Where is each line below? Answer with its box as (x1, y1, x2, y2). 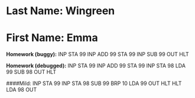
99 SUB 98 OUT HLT (6, 68, 57, 76)
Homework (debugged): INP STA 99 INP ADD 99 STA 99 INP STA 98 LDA (6, 62, 186, 69)
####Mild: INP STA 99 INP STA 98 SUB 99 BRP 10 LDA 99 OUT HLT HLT (6, 80, 182, 87)
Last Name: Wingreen (6, 4, 115, 18)
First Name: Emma (6, 31, 99, 45)
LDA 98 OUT (6, 86, 37, 93)
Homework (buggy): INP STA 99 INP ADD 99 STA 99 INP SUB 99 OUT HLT (6, 51, 189, 58)
